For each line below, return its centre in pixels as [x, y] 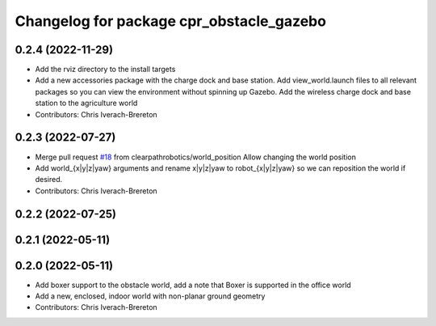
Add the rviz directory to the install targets [105, 70]
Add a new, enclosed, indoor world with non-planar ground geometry [150, 296]
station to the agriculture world [86, 103]
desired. [49, 180]
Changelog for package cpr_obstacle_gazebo [171, 21]
